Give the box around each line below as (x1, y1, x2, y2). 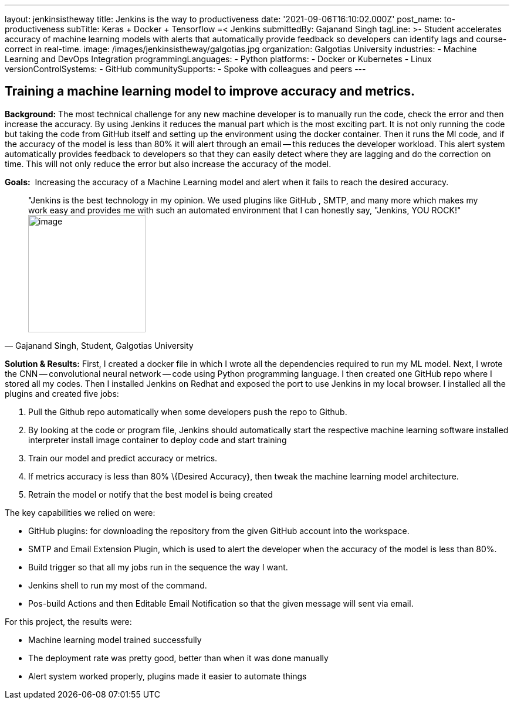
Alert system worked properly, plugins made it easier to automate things (28, 671, 307, 681)
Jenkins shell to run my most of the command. (28, 580, 207, 590)
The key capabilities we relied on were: (5, 507, 155, 518)
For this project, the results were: (5, 616, 132, 627)
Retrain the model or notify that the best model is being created (28, 489, 273, 499)
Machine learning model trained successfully (28, 634, 202, 645)
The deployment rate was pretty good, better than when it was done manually (28, 652, 329, 663)
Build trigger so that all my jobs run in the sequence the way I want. (28, 562, 288, 572)
